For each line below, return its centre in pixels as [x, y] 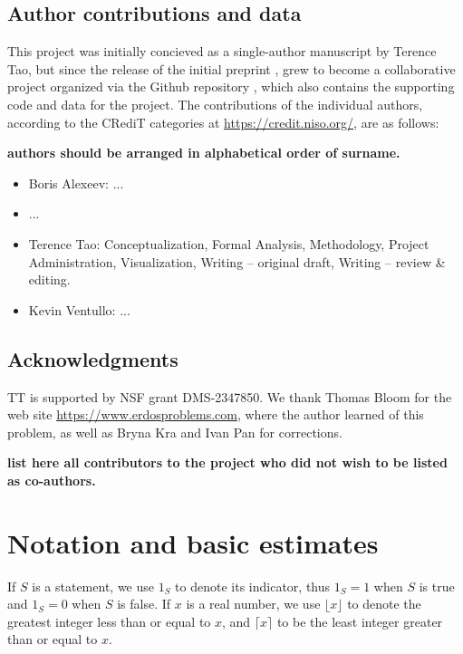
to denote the [384, 604]
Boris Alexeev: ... [76, 183]
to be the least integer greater [360, 621]
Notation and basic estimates [193, 542]
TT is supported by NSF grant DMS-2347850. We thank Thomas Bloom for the [230, 396]
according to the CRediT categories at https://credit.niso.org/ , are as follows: [223, 122]
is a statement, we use [93, 586]
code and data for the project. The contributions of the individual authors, [215, 104]
